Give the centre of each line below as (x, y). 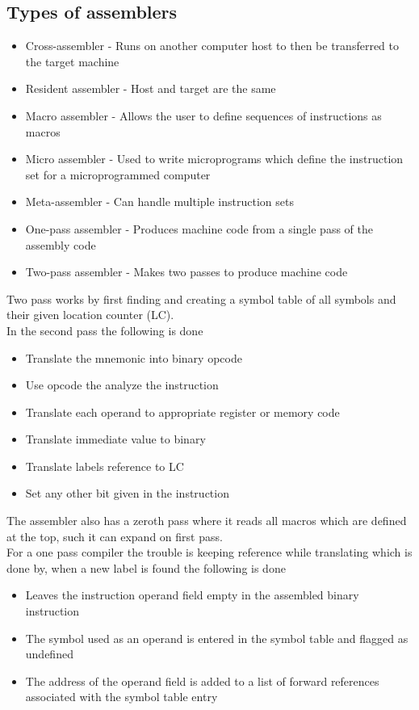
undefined (49, 654)
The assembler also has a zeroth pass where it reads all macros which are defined (207, 521)
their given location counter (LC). (90, 315)
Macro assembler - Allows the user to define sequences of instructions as (203, 115)
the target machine (72, 61)
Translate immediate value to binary (115, 439)
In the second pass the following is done (105, 330)
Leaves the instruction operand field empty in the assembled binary (192, 595)
